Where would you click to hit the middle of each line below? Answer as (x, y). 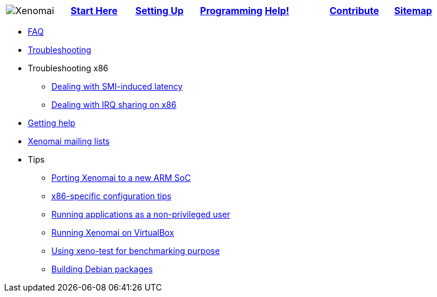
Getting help (52, 123)
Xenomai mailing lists (69, 141)
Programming (231, 11)
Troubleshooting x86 (68, 68)
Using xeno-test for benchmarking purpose (136, 251)
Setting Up (159, 11)
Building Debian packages (102, 269)
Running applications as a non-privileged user (141, 214)
